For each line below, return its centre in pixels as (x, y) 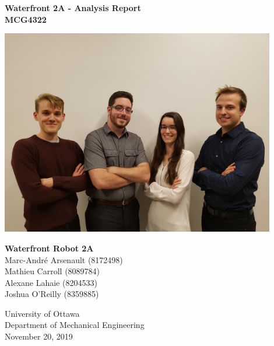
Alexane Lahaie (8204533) (51, 282)
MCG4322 (26, 19)
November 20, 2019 (39, 336)
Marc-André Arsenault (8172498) (64, 259)
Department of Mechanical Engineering (75, 325)
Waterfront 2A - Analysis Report (73, 8)
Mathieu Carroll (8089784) (52, 271)
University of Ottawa (42, 313)
